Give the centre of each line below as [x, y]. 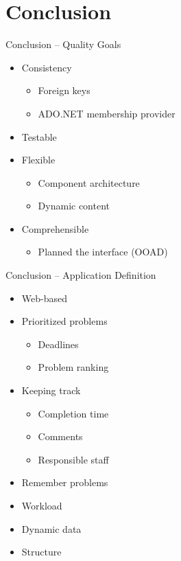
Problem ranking [73, 367]
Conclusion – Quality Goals [63, 44]
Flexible [38, 160]
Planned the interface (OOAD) [103, 252]
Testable [39, 136]
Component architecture [89, 182]
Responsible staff [73, 459]
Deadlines [58, 344]
